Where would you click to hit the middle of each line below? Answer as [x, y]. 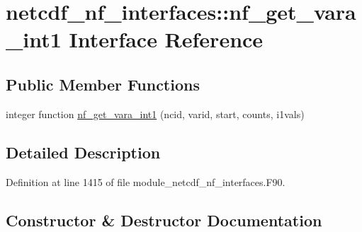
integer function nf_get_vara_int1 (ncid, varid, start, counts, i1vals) [155, 114]
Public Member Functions [103, 84]
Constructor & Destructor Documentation [164, 220]
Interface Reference [166, 39]
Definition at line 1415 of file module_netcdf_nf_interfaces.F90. [146, 181]
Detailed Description [83, 152]
